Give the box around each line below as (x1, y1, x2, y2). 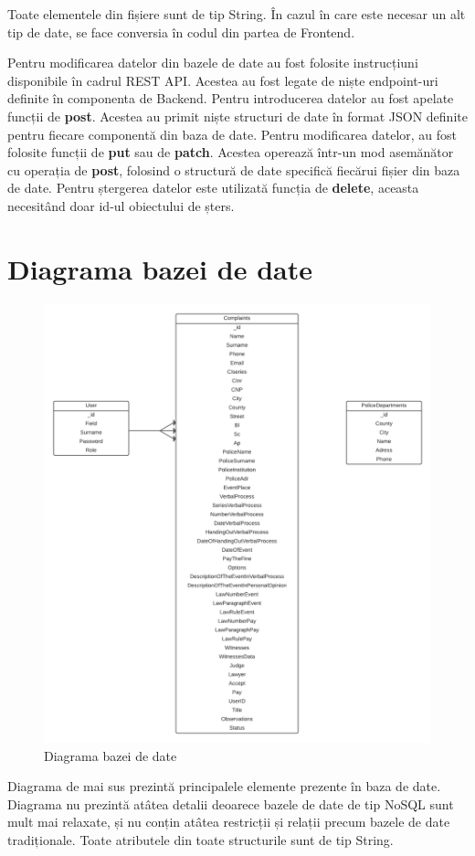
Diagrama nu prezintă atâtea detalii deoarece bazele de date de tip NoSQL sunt (7, 794, 454, 813)
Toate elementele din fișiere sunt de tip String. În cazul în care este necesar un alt (7, 5, 466, 23)
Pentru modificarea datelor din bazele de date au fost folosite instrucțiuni (7, 53, 418, 72)
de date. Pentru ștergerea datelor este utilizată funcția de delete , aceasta (7, 178, 419, 197)
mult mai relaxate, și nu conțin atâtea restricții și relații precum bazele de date (7, 812, 450, 831)
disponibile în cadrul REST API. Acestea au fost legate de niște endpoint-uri (7, 70, 438, 90)
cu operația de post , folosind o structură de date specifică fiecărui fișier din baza (7, 160, 460, 179)
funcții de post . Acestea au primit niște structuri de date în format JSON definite (7, 106, 468, 125)
